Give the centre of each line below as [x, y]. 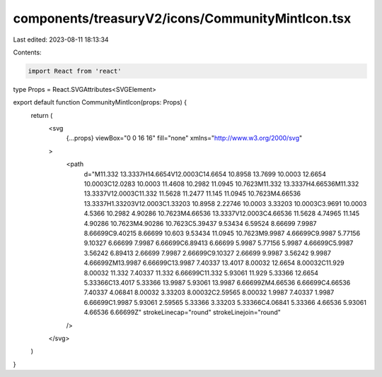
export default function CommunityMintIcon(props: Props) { [100, 102]
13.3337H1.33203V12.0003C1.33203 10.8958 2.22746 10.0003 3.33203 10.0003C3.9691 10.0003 [225, 203]
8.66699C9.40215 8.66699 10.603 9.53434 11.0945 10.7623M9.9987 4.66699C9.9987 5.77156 [222, 233]
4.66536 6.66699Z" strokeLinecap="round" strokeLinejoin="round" [182, 312]
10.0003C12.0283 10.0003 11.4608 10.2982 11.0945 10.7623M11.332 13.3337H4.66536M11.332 [221, 184]
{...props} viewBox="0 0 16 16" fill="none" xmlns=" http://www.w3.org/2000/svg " [184, 138]
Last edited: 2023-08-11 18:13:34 [61, 40]
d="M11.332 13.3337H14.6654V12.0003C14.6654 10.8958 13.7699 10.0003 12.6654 [205, 174]
